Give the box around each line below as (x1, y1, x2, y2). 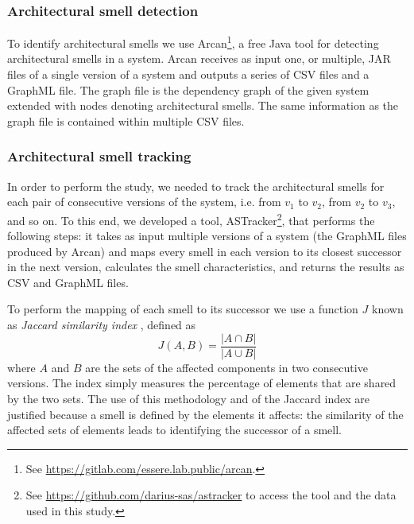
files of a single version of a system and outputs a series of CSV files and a (7, 66, 370, 83)
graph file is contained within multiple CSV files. (7, 112, 245, 129)
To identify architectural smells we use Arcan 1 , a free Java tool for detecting (7, 33, 379, 51)
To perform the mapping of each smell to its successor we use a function (7, 301, 358, 317)
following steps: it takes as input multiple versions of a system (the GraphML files (7, 227, 407, 244)
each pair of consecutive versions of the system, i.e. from (7, 193, 281, 210)
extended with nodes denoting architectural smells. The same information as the (7, 97, 399, 114)
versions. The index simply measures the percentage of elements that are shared (7, 375, 397, 391)
